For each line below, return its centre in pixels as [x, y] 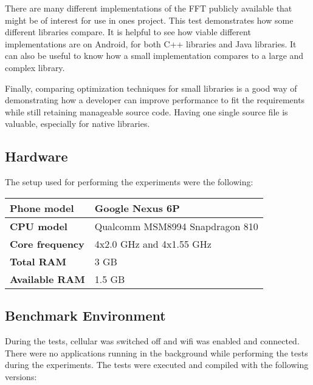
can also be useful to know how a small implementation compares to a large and [154, 56]
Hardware [36, 156]
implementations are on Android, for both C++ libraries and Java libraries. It [151, 43]
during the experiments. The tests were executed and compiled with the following [157, 365]
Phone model [42, 208]
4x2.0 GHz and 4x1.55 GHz [153, 244]
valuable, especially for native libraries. [77, 124]
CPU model [39, 226]
